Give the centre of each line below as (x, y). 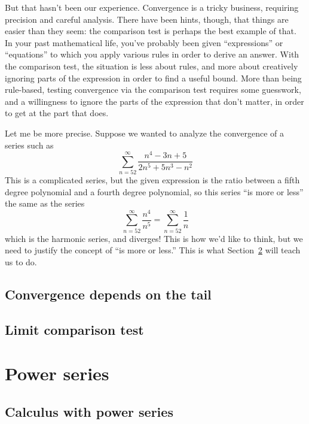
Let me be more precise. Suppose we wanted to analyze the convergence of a (145, 133)
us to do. (21, 261)
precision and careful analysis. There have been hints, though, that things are (147, 19)
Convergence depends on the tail (108, 294)
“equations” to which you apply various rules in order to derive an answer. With (152, 54)
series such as (29, 145)
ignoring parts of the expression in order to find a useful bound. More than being (153, 78)
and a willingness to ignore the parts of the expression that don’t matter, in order (154, 101)
